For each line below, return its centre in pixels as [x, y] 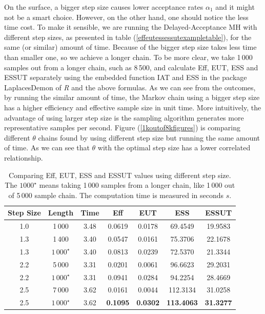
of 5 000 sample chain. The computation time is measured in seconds [116, 195]
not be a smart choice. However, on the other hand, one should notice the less [126, 17]
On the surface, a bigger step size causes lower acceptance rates [104, 7]
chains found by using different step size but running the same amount [149, 137]
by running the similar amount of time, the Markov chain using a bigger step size [132, 97]
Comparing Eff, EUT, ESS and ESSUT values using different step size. [120, 175]
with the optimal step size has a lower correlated [174, 148]
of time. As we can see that [47, 148]
